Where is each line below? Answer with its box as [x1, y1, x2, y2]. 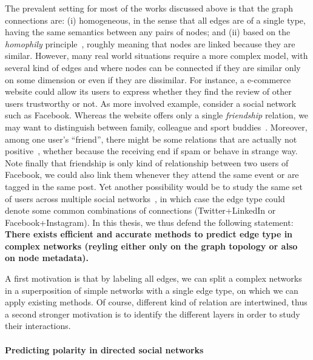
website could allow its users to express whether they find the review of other [5, 85, 292, 98]
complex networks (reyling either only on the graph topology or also [5, 239, 298, 252]
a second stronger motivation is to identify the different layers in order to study [5, 307, 300, 320]
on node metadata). [5, 251, 89, 264]
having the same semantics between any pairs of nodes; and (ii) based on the [5, 25, 291, 38]
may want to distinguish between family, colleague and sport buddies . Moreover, [5, 120, 308, 133]
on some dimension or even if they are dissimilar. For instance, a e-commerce [5, 73, 291, 86]
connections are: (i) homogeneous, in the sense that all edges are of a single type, [5, 13, 306, 26]
